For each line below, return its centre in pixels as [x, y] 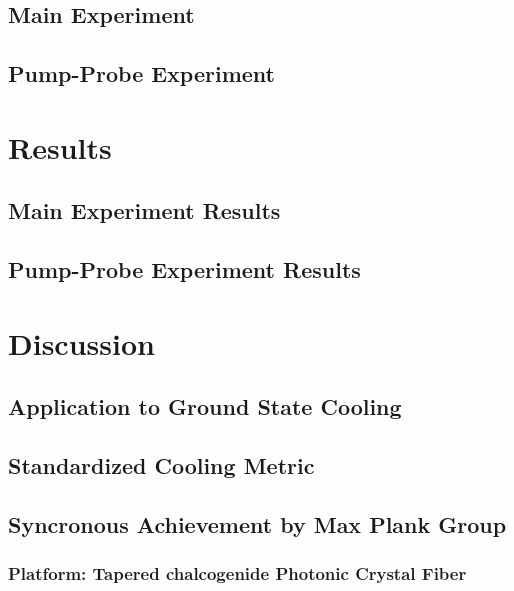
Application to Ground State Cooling [205, 406]
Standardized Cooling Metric [161, 465]
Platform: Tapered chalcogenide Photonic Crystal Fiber [237, 573]
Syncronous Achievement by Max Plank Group [257, 523]
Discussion [81, 342]
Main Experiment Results [144, 210]
